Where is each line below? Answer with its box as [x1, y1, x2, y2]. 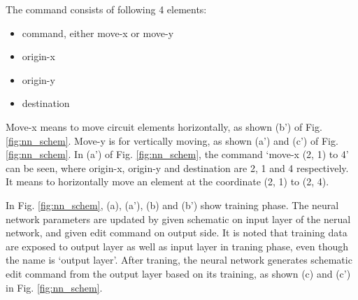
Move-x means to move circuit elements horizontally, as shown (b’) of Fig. [6, 119, 322, 134]
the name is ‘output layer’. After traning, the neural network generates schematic [6, 252, 352, 267]
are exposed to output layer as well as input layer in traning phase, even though [6, 238, 349, 253]
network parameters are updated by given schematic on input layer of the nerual [6, 211, 351, 226]
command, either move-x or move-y [22, 25, 174, 40]
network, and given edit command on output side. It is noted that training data [6, 225, 348, 240]
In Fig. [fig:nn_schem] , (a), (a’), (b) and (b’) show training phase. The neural [6, 197, 339, 212]
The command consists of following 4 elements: [6, 2, 207, 16]
